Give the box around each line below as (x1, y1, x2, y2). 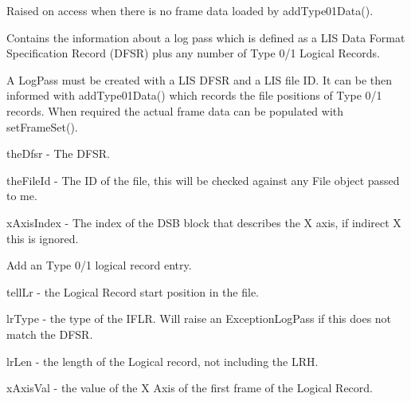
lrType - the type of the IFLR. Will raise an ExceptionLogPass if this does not (6, 310, 392, 327)
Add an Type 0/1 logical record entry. (6, 257, 192, 273)
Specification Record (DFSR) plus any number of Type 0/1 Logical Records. (6, 45, 380, 61)
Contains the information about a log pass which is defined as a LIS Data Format (6, 29, 405, 45)
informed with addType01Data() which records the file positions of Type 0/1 (6, 87, 382, 104)
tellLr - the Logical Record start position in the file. (6, 283, 260, 300)
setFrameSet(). (6, 118, 78, 135)
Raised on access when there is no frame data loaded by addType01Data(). (6, 2, 374, 18)
